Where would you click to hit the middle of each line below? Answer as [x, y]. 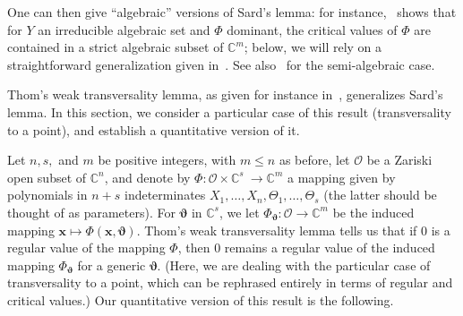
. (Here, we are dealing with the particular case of [294, 265]
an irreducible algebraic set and [124, 29]
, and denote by [147, 177]
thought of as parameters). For [91, 212]
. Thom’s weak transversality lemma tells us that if [277, 230]
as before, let [314, 160]
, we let [239, 212]
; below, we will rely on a [313, 47]
